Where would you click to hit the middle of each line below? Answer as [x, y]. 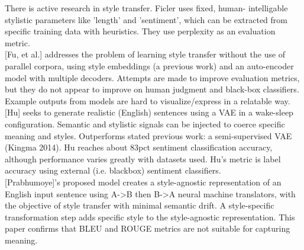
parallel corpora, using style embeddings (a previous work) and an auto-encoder [149, 65]
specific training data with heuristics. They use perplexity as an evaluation [140, 31]
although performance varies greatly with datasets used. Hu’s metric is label [143, 158]
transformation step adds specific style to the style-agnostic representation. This [150, 217]
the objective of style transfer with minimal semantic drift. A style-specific [140, 205]
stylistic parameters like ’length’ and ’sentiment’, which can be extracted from [146, 19]
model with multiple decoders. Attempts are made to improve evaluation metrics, [152, 77]
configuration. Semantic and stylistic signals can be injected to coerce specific [145, 124]
